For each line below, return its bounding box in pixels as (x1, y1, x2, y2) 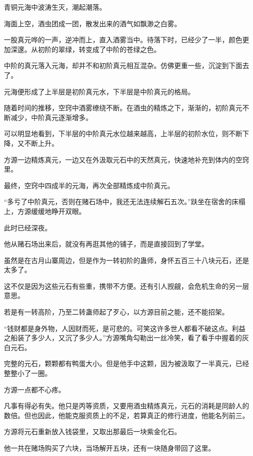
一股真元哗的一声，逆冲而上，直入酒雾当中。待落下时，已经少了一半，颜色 (4, 35, 242, 45)
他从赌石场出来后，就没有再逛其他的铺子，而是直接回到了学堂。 (4, 239, 208, 249)
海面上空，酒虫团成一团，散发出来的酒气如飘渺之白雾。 (4, 18, 181, 28)
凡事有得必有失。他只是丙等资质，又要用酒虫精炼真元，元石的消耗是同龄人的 (4, 401, 249, 411)
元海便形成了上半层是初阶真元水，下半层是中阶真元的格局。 (4, 86, 195, 96)
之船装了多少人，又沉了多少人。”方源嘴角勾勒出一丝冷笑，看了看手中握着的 (4, 333, 242, 343)
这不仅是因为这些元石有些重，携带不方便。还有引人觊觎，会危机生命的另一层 (4, 281, 249, 291)
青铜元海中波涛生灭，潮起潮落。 (4, 2, 106, 12)
